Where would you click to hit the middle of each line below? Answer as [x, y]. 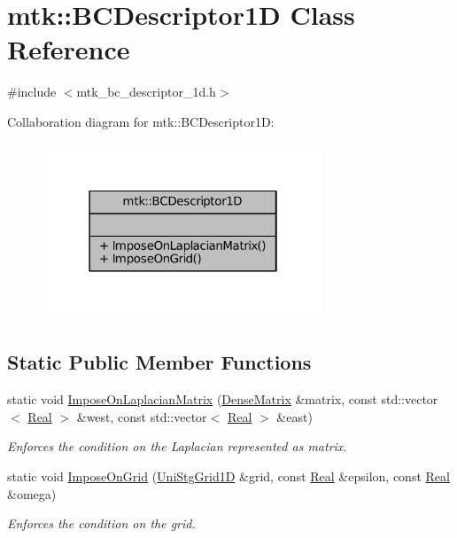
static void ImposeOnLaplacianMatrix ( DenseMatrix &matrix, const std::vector [223, 399]
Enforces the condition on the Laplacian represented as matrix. [177, 446]
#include [32, 92]
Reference [69, 49]
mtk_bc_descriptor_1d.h [146, 92]
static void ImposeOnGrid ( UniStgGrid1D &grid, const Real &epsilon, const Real [228, 476]
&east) [294, 416]
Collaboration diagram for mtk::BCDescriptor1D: [141, 121]
